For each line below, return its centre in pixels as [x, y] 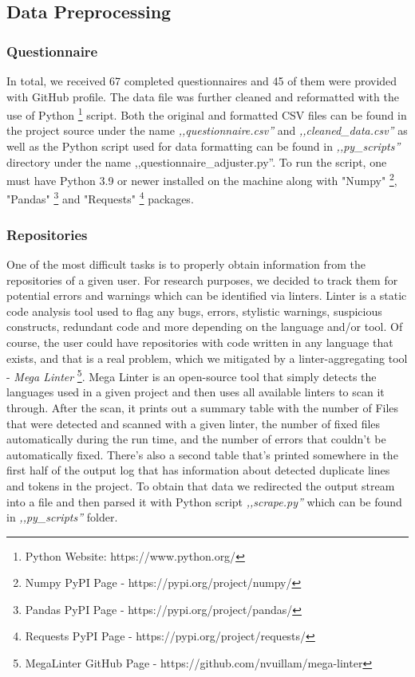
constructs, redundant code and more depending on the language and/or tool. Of [205, 327]
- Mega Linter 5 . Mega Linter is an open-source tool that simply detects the [192, 375]
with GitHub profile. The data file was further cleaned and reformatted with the [203, 96]
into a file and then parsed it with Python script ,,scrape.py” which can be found [204, 501]
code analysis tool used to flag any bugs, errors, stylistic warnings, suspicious [194, 311]
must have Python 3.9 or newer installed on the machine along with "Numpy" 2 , [202, 179]
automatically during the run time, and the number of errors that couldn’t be [196, 439]
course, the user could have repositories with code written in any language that [200, 342]
